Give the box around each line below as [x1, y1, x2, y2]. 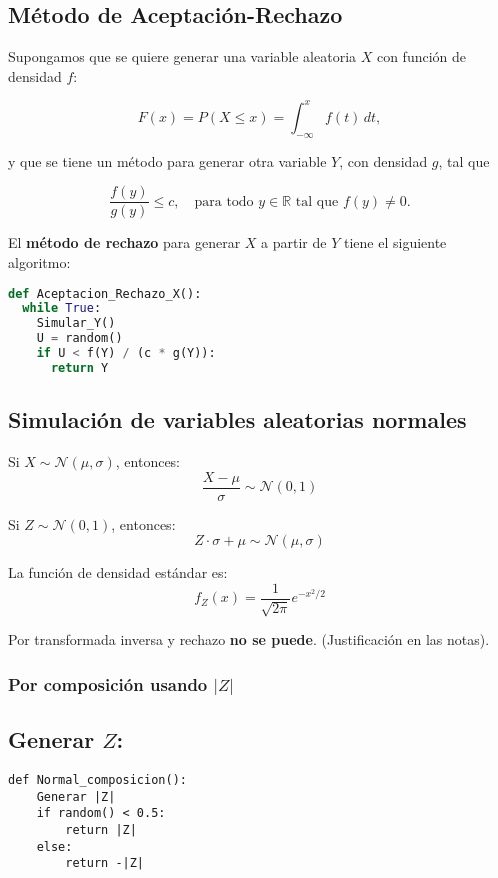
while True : [22, 301, 102, 316]
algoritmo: [8, 251, 71, 272]
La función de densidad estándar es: [8, 562, 228, 583]
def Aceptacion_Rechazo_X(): [8, 286, 202, 301]
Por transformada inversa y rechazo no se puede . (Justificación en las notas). [8, 629, 490, 650]
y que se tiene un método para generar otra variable [8, 150, 327, 171]
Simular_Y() [36, 316, 116, 331]
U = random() [36, 331, 123, 346]
